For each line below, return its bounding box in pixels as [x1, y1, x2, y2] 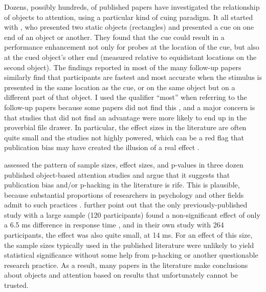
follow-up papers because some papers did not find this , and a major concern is [4, 101, 255, 112]
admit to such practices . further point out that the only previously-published [4, 199, 248, 210]
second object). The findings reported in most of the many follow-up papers [4, 61, 241, 72]
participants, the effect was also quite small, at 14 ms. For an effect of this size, [4, 230, 253, 240]
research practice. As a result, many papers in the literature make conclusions [4, 259, 248, 270]
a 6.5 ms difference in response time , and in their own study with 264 [4, 219, 224, 230]
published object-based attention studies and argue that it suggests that [4, 169, 230, 180]
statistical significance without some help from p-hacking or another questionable [4, 249, 258, 260]
